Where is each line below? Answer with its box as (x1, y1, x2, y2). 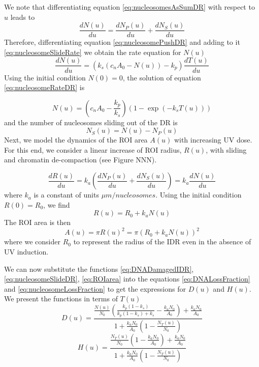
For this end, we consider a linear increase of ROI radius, (4, 144, 182, 155)
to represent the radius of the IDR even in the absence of (73, 236, 251, 247)
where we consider (4, 236, 60, 247)
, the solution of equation (122, 72, 201, 82)
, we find (43, 199, 70, 210)
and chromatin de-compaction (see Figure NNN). (4, 154, 157, 165)
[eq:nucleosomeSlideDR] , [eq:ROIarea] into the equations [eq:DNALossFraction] (4, 273, 250, 284)
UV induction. (4, 246, 49, 257)
